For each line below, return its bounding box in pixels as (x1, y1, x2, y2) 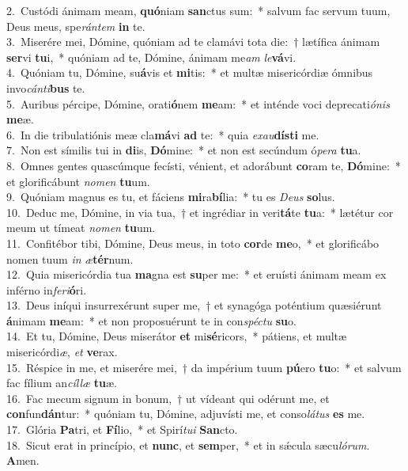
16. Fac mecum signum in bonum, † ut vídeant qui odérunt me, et (6, 389, 330, 406)
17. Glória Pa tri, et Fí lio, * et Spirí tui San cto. (6, 421, 238, 438)
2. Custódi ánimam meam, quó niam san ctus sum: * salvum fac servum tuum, (6, 2, 391, 18)
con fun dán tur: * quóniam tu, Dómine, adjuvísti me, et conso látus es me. (6, 405, 365, 422)
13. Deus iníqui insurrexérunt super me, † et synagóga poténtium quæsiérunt (6, 297, 382, 313)
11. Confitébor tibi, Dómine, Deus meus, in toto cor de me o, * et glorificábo (6, 234, 380, 251)
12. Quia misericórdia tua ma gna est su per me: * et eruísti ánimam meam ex (6, 266, 387, 283)
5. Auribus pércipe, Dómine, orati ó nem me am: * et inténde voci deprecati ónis (6, 95, 390, 112)
